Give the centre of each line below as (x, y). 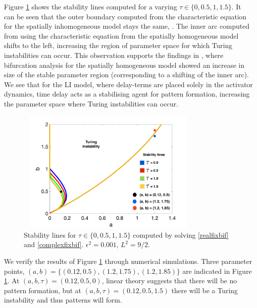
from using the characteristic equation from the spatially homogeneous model (121, 35)
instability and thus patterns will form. (63, 300)
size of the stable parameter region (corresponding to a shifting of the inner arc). (127, 75)
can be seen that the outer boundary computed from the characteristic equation (125, 16)
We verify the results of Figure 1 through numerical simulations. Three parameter (128, 261)
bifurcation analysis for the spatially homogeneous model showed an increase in (124, 65)
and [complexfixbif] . (54, 244)
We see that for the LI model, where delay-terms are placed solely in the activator (128, 84)
